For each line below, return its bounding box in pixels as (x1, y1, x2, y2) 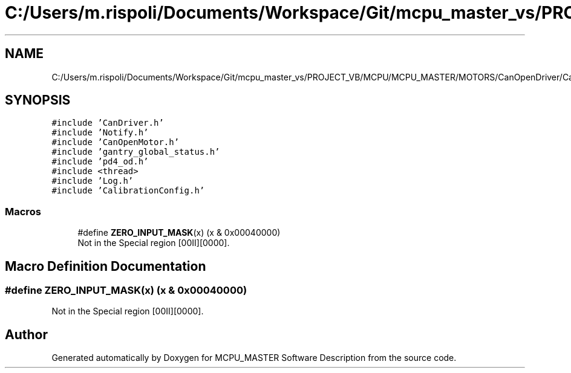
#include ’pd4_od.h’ (51, 157, 149, 167)
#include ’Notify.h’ (51, 128, 149, 138)
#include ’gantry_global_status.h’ (51, 147, 220, 157)
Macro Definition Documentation (5, 258, 206, 274)
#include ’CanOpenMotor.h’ (51, 137, 180, 148)
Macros (5, 205, 41, 218)
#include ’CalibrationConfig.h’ (51, 186, 205, 196)
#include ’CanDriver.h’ (51, 118, 164, 128)
